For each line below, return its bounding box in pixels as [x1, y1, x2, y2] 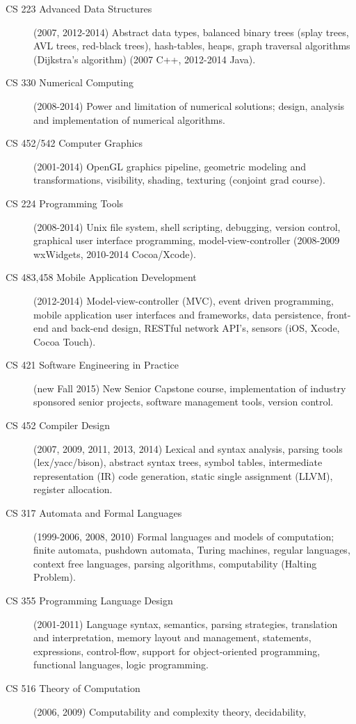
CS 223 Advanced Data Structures [6, 1, 152, 15]
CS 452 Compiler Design [6, 418, 111, 433]
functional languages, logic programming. [33, 657, 209, 672]
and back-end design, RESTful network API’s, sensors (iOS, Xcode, [51, 321, 340, 335]
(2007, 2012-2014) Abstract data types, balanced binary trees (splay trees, [33, 24, 349, 39]
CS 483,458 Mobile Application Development [6, 270, 197, 284]
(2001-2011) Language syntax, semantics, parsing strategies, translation [33, 616, 338, 631]
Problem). [33, 570, 76, 584]
